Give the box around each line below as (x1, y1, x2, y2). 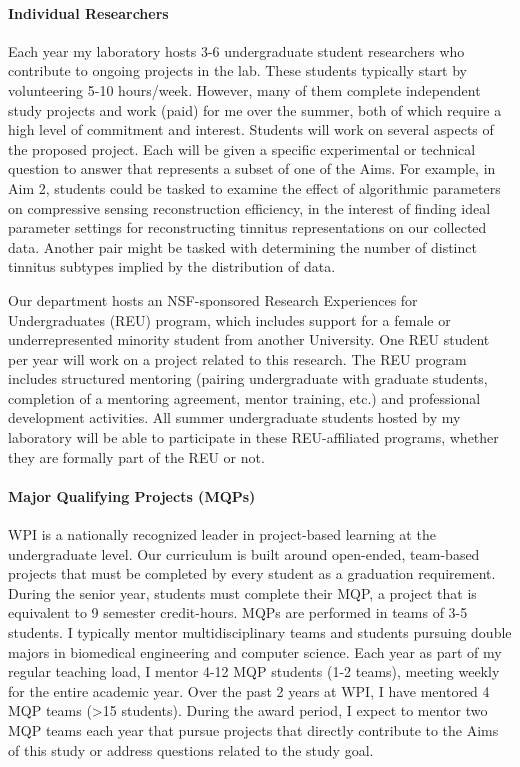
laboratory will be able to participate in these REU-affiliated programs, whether (8, 427, 499, 448)
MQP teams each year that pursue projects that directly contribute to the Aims (8, 720, 499, 740)
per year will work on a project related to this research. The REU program (8, 348, 467, 369)
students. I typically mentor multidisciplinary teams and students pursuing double (8, 622, 512, 643)
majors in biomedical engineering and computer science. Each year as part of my (8, 641, 502, 662)
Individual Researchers (8, 2, 169, 23)
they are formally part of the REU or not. (8, 446, 265, 467)
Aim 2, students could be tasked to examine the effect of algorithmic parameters (8, 177, 501, 198)
